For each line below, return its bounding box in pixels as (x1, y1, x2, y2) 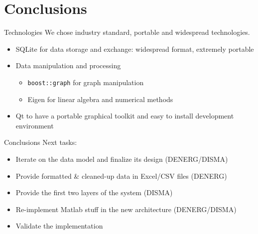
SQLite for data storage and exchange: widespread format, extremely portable (15, 43, 254, 54)
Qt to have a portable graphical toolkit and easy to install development (15, 111, 234, 121)
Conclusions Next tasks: (4, 137, 77, 147)
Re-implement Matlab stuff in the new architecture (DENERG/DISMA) (15, 204, 237, 214)
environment (15, 120, 54, 130)
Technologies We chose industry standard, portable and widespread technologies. (4, 27, 250, 37)
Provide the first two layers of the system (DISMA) (15, 187, 173, 198)
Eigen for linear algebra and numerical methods (27, 94, 173, 104)
